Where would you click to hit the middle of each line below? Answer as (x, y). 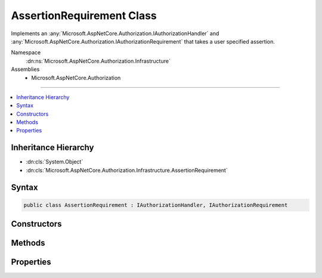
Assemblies (25, 69)
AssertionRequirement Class (84, 16)
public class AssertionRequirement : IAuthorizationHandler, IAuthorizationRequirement (156, 205)
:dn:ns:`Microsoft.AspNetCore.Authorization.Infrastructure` (98, 61)
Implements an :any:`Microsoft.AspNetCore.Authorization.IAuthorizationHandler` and (115, 33)
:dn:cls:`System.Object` (55, 162)
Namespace (26, 52)
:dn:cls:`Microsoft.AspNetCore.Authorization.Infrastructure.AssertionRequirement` (127, 170)
